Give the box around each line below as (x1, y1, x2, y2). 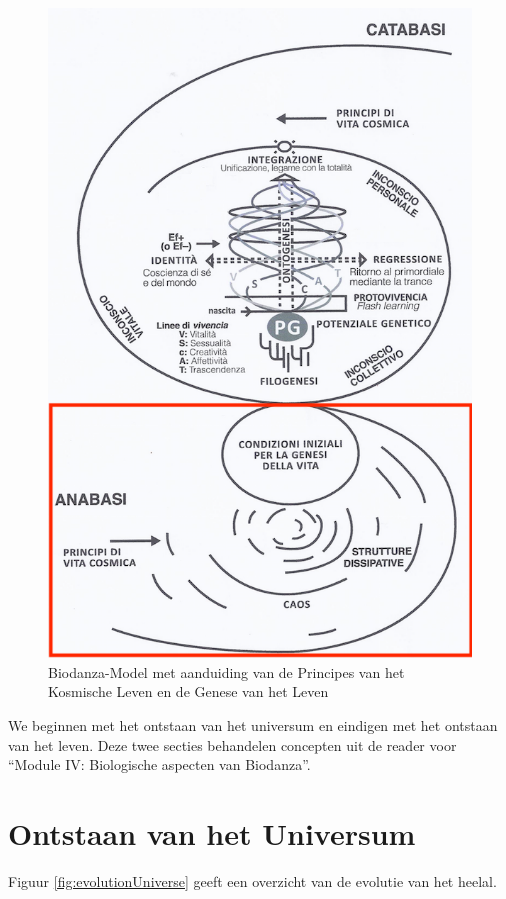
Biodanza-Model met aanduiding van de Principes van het (48, 661, 405, 682)
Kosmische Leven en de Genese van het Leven (48, 681, 329, 702)
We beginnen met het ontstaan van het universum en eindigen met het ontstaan (8, 714, 498, 735)
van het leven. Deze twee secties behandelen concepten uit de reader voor (8, 734, 457, 755)
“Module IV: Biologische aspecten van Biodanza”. (8, 754, 311, 775)
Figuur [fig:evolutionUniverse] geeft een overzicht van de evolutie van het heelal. (8, 870, 497, 891)
